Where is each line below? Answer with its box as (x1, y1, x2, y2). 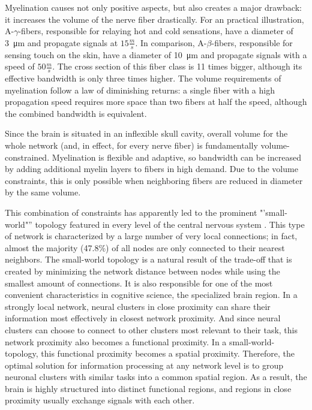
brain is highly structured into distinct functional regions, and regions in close (5, 382, 292, 394)
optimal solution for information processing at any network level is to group (5, 358, 284, 371)
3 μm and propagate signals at (5, 36, 118, 49)
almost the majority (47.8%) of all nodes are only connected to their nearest (5, 241, 285, 254)
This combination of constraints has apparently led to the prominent (5, 206, 257, 218)
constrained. (5, 150, 50, 163)
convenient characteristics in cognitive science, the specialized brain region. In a (5, 288, 298, 301)
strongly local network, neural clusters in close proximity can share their (5, 300, 271, 312)
